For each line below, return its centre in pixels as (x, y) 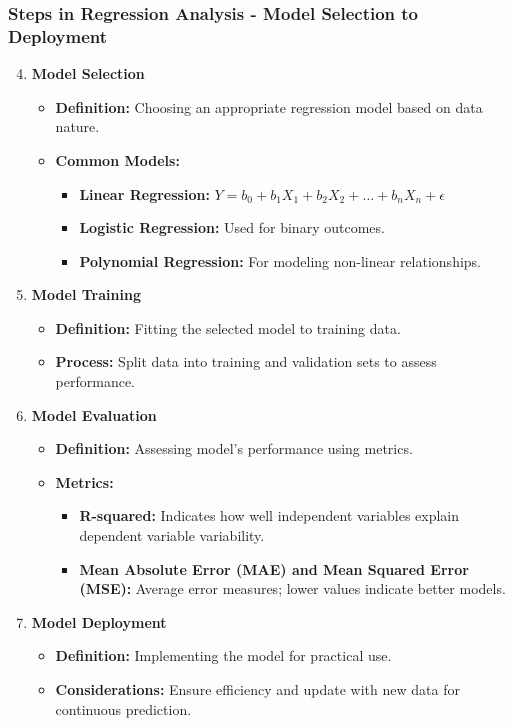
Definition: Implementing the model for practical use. (223, 655)
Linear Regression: (144, 193)
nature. (77, 126)
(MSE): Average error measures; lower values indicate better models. (292, 588)
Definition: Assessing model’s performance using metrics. (234, 448)
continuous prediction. (123, 708)
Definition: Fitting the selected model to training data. (228, 327)
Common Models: (117, 159)
